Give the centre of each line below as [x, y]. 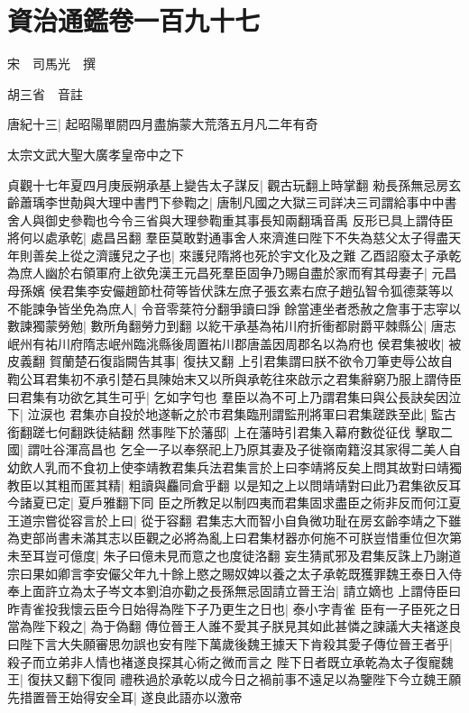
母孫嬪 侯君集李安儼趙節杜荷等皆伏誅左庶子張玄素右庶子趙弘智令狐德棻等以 [230, 291]
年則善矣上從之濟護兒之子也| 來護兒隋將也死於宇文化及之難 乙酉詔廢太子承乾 [234, 255]
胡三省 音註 [45, 93]
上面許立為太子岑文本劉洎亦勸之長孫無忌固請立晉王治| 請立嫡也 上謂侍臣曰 [240, 591]
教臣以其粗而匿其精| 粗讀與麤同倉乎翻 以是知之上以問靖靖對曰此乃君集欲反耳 [234, 484]
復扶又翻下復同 [72, 679]
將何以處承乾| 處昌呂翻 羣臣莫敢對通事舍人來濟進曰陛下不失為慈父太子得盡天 [234, 238]
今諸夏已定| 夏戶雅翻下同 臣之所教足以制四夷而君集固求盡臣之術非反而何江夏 [234, 503]
